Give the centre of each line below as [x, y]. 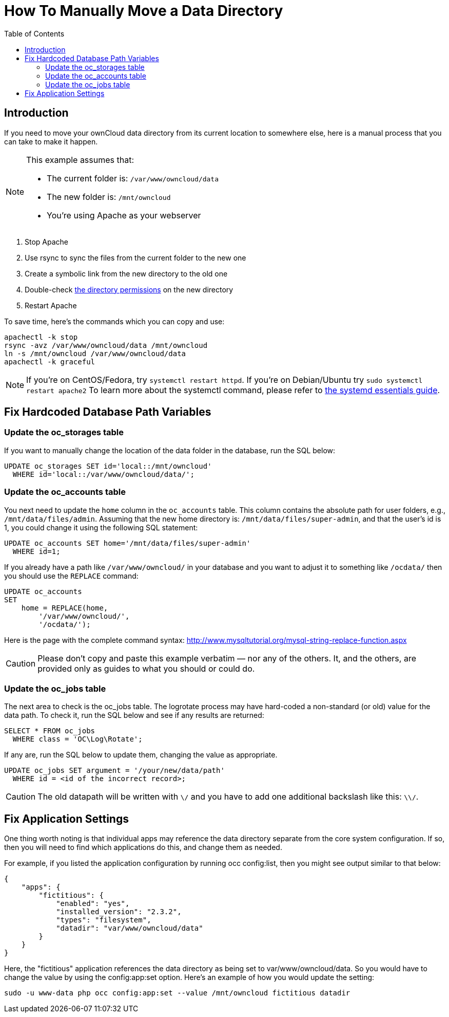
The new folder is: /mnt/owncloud [109, 197]
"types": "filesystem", [104, 920]
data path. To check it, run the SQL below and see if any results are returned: [134, 715]
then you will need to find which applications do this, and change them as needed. [143, 847]
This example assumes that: [80, 160]
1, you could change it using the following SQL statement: [101, 527]
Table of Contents [34, 33]
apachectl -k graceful [50, 362]
